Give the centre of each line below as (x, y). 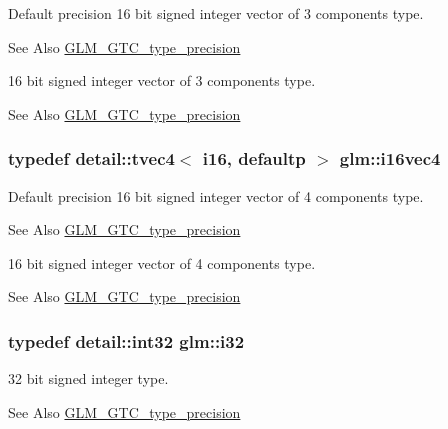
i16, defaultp (254, 158)
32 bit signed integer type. (88, 378)
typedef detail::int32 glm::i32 (126, 340)
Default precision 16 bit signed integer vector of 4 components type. (216, 195)
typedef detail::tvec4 (91, 158)
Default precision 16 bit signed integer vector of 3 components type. (216, 13)
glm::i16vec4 (390, 158)
